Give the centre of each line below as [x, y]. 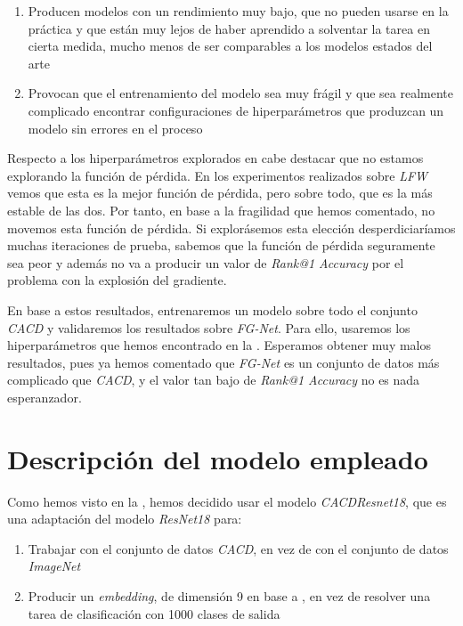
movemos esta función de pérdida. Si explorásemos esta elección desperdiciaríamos [231, 228]
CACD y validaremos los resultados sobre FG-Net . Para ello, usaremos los [209, 327]
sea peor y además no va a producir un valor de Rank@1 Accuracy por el [206, 262]
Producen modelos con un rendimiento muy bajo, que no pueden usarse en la [238, 11]
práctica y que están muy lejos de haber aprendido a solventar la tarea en [229, 28]
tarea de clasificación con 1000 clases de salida [154, 613]
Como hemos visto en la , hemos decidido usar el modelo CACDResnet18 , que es [227, 501]
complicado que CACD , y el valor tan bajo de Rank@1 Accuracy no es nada [214, 380]
